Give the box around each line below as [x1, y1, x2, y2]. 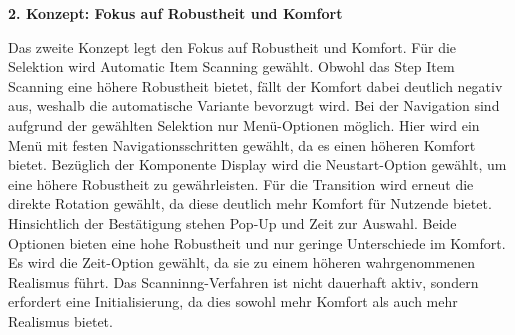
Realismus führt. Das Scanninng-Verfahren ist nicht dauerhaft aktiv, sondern [8, 271, 479, 292]
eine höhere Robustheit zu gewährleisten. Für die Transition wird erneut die [8, 173, 474, 194]
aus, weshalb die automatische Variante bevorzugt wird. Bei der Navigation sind [8, 95, 500, 116]
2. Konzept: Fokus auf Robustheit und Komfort [8, 3, 343, 23]
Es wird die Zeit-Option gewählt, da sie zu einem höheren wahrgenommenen [8, 252, 476, 273]
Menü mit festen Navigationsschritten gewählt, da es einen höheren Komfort [8, 134, 476, 155]
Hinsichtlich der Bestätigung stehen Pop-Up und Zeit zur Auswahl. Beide [8, 212, 457, 233]
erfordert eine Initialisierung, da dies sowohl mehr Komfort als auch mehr [8, 291, 458, 312]
